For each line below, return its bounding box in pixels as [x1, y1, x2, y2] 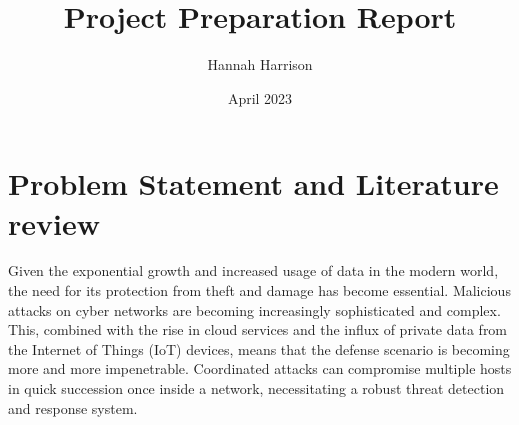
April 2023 [227, 87, 293, 108]
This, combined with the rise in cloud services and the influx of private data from [8, 319, 508, 340]
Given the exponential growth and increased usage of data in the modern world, [8, 260, 499, 281]
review [8, 202, 100, 243]
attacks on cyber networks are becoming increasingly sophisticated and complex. [8, 299, 501, 320]
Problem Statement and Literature [8, 163, 499, 204]
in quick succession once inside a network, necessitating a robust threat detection [8, 378, 505, 398]
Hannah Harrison [207, 54, 313, 75]
